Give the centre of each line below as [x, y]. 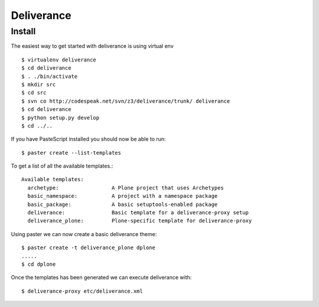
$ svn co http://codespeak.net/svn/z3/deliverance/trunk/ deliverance [126, 101]
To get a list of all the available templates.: [62, 166]
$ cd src [34, 93]
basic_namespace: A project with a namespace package [123, 196]
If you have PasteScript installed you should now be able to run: [88, 139]
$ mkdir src [39, 84]
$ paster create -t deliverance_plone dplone [89, 248]
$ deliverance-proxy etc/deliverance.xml [82, 291]
